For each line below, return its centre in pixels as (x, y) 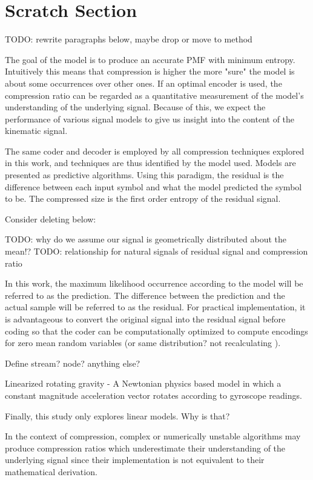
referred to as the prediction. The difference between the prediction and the (145, 295)
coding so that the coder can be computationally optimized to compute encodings (156, 331)
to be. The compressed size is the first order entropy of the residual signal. (143, 198)
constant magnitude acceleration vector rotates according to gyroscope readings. (153, 395)
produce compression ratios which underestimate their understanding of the (145, 448)
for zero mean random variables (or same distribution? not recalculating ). (143, 343)
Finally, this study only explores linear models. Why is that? (117, 415)
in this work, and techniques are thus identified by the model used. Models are (150, 163)
